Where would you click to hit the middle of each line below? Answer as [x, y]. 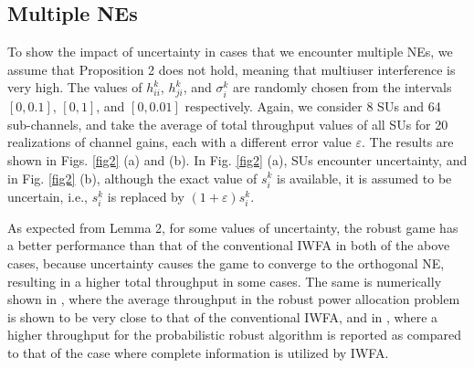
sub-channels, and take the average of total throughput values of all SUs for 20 [228, 124]
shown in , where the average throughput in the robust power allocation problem [234, 299]
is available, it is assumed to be [364, 178]
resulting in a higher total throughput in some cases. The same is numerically [225, 281]
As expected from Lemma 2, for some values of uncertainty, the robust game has [233, 227]
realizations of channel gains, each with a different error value [179, 142]
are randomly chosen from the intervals [342, 87]
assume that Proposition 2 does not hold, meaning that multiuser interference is [232, 69]
